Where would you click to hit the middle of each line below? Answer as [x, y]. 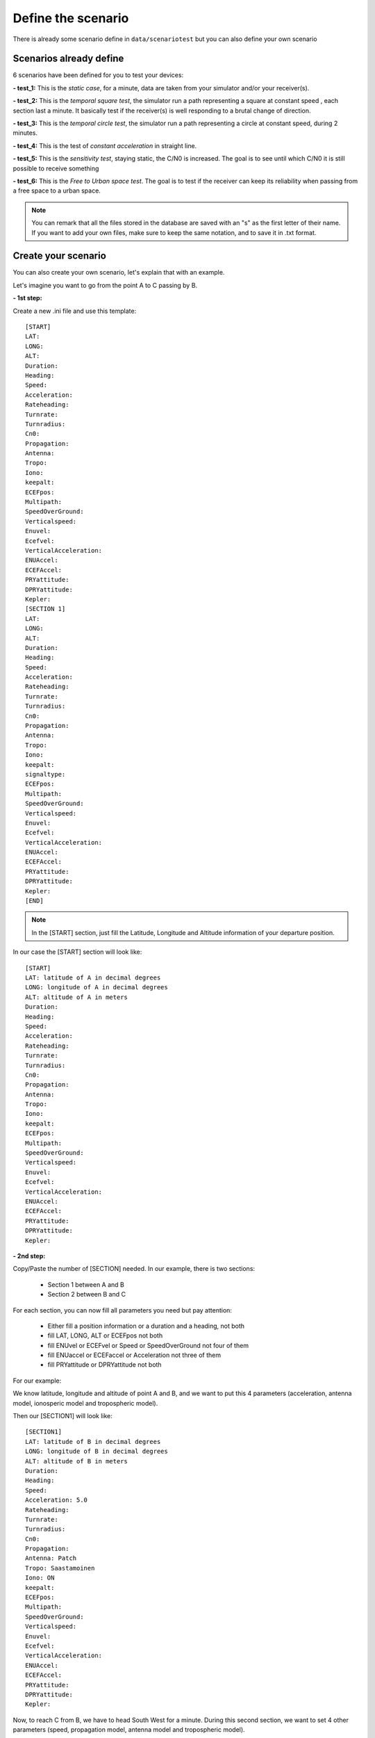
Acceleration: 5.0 [57, 1500]
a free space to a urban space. [57, 190]
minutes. [25, 133]
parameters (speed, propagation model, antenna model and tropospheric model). [129, 1730]
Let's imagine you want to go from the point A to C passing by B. [105, 285]
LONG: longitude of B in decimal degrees [97, 1452]
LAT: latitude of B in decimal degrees [93, 1441]
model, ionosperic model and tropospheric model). [85, 1403]
